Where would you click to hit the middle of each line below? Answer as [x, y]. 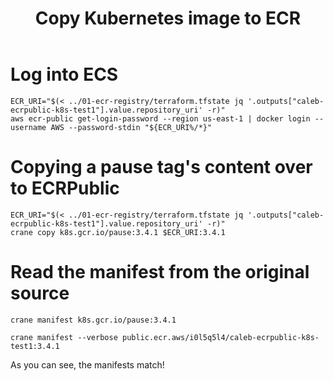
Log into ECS [64, 74]
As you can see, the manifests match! [87, 364]
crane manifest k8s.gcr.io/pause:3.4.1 [93, 320]
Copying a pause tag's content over [161, 167]
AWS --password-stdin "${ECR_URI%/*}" [131, 127]
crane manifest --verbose [64, 337]
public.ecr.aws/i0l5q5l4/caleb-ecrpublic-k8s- [220, 337]
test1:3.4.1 [35, 346]
